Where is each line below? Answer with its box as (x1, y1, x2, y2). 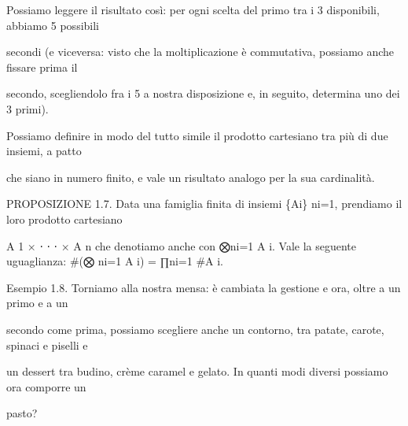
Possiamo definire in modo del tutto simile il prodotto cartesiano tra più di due (6, 127, 388, 143)
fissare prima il (6, 58, 78, 75)
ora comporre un (6, 378, 86, 395)
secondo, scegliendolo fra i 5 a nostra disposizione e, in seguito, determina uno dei (6, 85, 400, 102)
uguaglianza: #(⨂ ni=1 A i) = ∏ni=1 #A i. (6, 253, 223, 269)
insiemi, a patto (6, 143, 82, 159)
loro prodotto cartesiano (6, 210, 123, 227)
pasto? (6, 405, 38, 421)
